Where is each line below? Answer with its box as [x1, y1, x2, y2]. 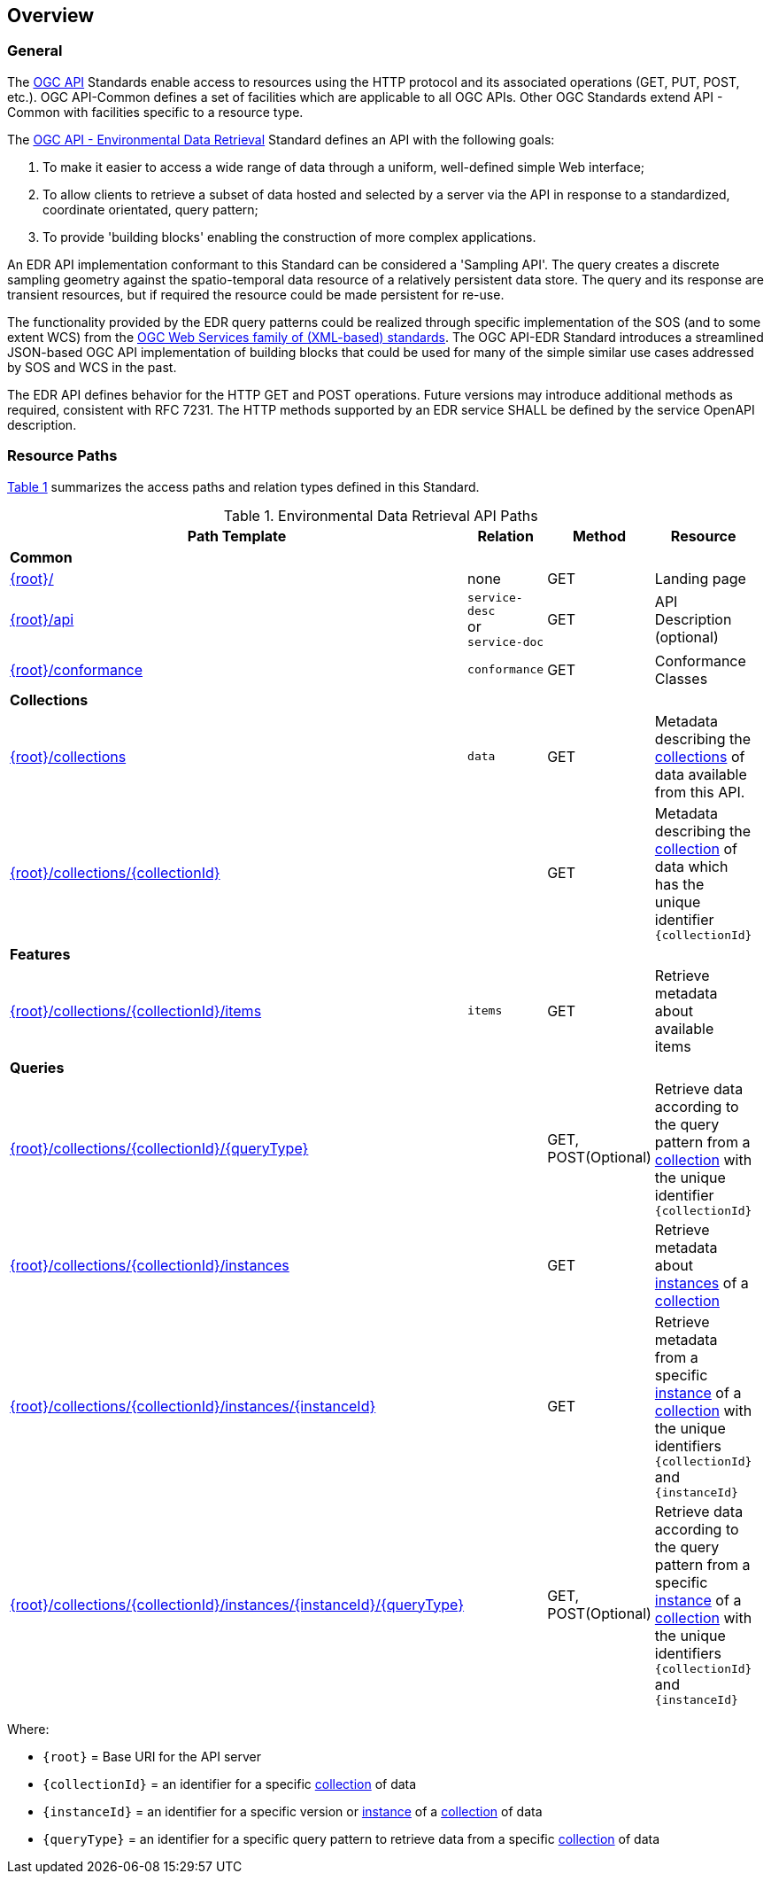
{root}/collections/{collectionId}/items [10, 1001, 262, 1020]
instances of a [654, 1273, 749, 1292]
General [7, 42, 63, 60]
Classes [654, 669, 708, 688]
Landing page [654, 569, 746, 587]
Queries [10, 1058, 65, 1077]
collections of [654, 747, 745, 766]
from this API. [654, 782, 745, 801]
